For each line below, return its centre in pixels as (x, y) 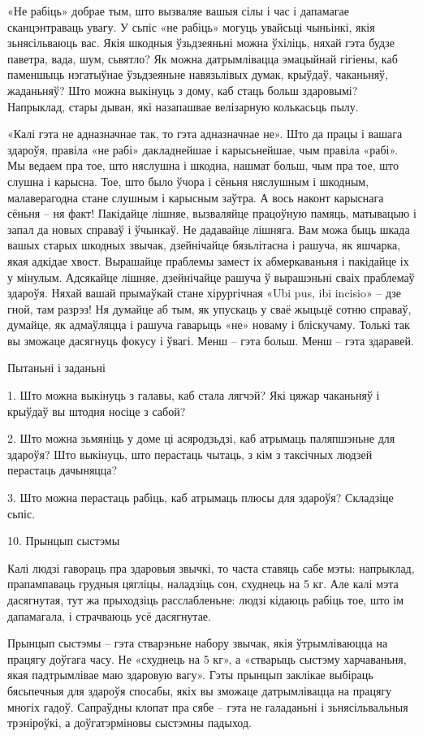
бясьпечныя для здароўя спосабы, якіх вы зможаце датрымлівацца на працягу (200, 690)
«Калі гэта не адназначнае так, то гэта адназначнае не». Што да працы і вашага (205, 134)
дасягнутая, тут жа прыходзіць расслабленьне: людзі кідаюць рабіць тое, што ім (206, 600)
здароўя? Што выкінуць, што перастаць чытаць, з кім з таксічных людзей (190, 454)
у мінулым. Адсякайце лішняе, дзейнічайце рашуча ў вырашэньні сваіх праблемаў (211, 277)
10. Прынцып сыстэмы (64, 541)
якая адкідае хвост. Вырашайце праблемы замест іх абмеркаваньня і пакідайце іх (208, 260)
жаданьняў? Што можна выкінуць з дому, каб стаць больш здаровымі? (183, 90)
